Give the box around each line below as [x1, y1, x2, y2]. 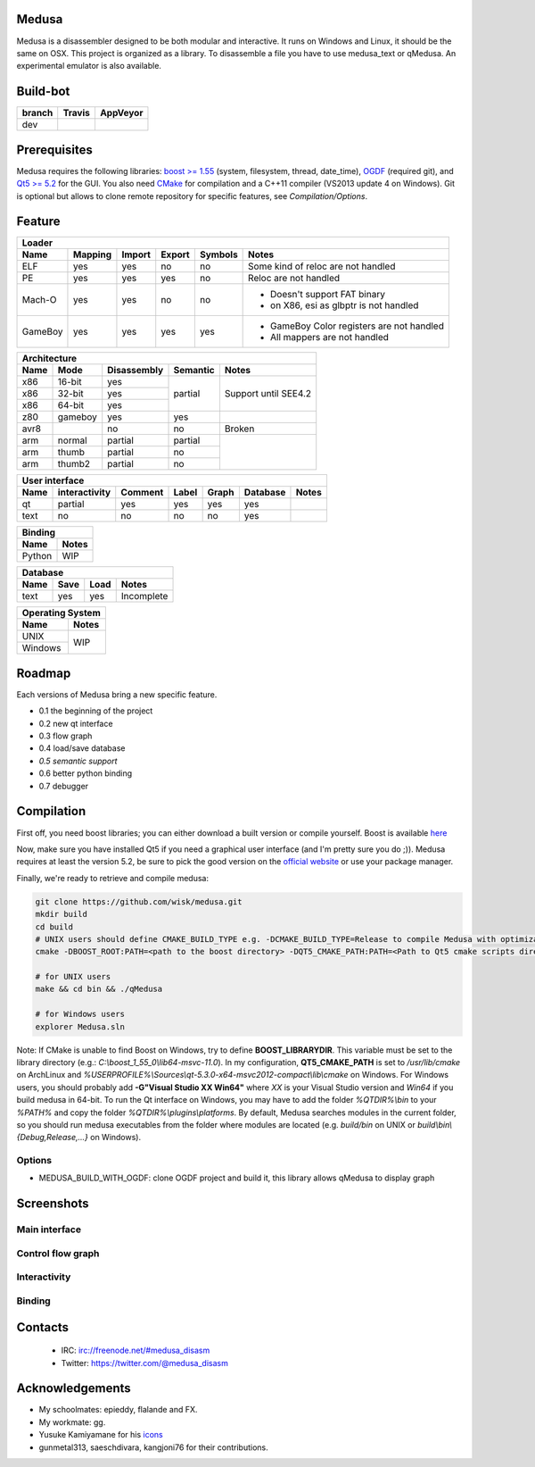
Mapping [72, 248, 111, 261]
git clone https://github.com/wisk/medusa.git [35, 896, 243, 906]
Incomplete [120, 590, 169, 603]
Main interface [16, 1223, 82, 1236]
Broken [224, 422, 255, 435]
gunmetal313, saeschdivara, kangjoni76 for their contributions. [38, 1442, 269, 1453]
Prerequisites [16, 142, 93, 157]
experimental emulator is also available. [16, 61, 162, 71]
